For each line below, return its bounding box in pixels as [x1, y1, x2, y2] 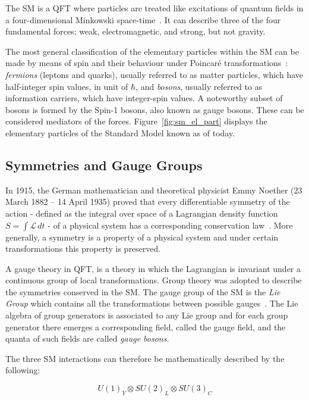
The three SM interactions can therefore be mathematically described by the [5, 352, 285, 364]
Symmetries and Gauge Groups [5, 155, 203, 174]
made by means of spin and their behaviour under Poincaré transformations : [5, 57, 288, 69]
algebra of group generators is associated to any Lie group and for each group [5, 309, 288, 321]
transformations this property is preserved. [5, 242, 161, 255]
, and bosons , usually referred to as [135, 80, 263, 92]
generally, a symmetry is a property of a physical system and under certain [5, 230, 279, 243]
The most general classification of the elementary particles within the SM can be [5, 45, 299, 57]
